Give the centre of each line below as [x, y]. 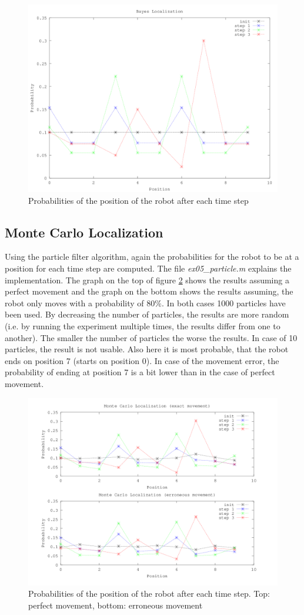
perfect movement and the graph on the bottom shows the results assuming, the [149, 291]
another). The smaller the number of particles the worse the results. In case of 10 [151, 337]
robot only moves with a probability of [74, 302]
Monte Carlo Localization [84, 232]
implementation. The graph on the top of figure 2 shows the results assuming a [147, 280]
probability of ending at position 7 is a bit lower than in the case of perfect [140, 372]
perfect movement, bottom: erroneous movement [116, 605]
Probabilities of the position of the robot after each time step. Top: [149, 593]
